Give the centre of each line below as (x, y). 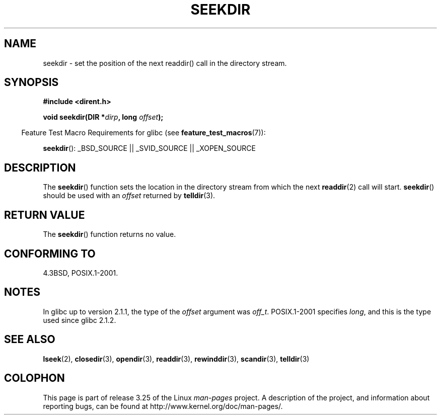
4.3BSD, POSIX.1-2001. (81, 273)
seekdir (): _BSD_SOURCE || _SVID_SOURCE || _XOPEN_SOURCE (149, 148)
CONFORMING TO (50, 254)
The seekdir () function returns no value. (109, 234)
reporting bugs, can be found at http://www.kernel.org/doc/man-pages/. (163, 406)
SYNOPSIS (31, 82)
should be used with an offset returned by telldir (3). (129, 196)
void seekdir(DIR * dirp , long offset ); (103, 117)
